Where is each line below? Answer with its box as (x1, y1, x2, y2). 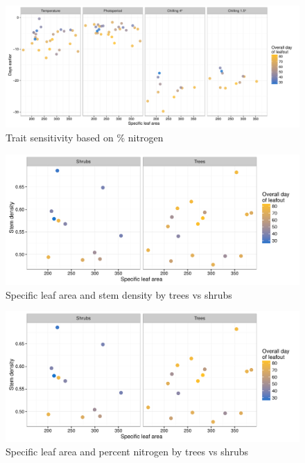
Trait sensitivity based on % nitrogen (6, 130, 164, 144)
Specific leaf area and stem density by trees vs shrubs (6, 287, 232, 302)
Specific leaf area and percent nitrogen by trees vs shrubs (6, 444, 249, 459)
